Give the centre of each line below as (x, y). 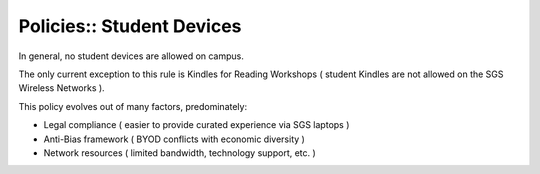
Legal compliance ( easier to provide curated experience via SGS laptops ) (196, 125)
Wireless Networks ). (61, 88)
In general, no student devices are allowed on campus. (131, 56)
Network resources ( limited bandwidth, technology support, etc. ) (180, 152)
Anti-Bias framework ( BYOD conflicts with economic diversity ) (174, 139)
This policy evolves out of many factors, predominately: (133, 106)
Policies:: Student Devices (130, 26)
